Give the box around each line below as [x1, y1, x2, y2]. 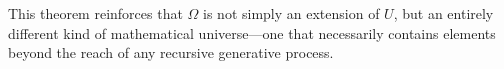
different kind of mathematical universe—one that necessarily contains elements [8, 22, 496, 43]
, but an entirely [393, 3, 494, 23]
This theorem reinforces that [8, 3, 183, 23]
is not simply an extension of [203, 3, 380, 23]
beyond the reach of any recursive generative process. [8, 42, 334, 63]
